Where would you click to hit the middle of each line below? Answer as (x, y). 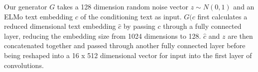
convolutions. (24, 65)
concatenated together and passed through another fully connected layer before (125, 45)
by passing (139, 26)
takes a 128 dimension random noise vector (123, 6)
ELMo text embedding (39, 16)
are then (240, 36)
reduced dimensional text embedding (60, 26)
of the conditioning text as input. (131, 16)
